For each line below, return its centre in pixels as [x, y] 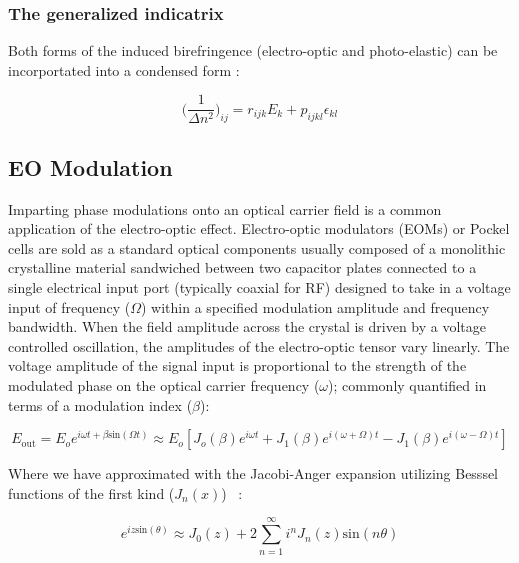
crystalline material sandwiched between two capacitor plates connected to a [242, 267]
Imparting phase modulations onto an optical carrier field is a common [225, 208]
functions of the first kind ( [91, 492]
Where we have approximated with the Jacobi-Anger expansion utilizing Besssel [253, 473]
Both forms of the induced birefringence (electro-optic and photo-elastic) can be [253, 50]
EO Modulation [90, 166]
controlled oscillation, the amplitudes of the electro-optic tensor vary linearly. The [259, 345]
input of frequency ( [69, 306]
